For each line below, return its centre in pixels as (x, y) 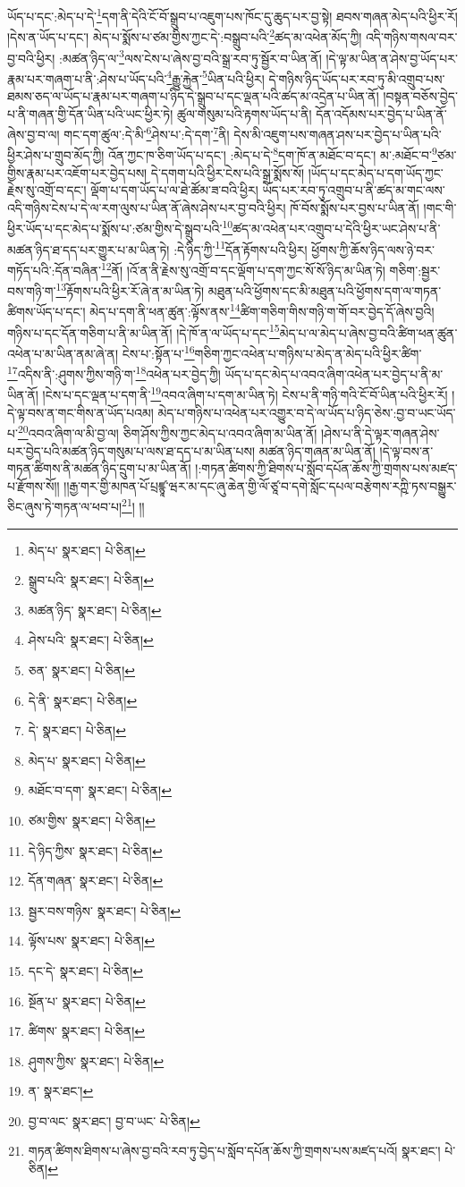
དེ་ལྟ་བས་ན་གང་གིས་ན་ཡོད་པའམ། (80, 412)
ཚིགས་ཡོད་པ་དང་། (46, 312)
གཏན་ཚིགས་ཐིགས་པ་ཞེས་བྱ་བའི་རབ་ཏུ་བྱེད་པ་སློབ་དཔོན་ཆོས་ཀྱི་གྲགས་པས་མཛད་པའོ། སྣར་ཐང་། (234, 1151)
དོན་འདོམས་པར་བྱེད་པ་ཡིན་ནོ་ (381, 113)
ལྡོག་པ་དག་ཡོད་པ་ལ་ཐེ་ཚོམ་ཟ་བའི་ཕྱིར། (174, 190)
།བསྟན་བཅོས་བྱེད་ (420, 96)
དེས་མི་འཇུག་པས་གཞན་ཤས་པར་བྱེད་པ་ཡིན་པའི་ (338, 134)
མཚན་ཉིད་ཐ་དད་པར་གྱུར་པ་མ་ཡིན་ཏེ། (89, 249)
